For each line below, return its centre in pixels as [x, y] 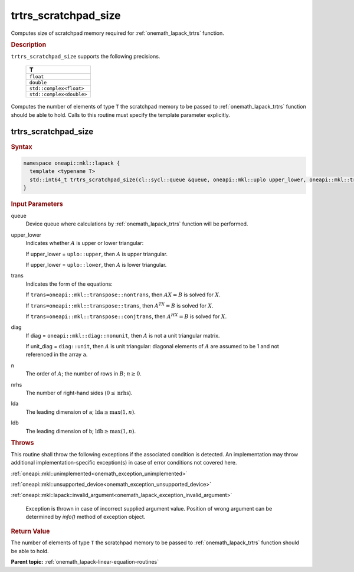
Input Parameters [37, 204]
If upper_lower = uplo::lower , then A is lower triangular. [96, 264]
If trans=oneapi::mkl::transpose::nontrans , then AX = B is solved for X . [123, 295]
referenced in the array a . [57, 355]
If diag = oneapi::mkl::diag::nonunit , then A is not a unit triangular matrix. [123, 335]
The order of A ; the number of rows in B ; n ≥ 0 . [83, 374]
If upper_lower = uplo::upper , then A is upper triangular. [97, 254]
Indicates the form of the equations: [69, 284]
